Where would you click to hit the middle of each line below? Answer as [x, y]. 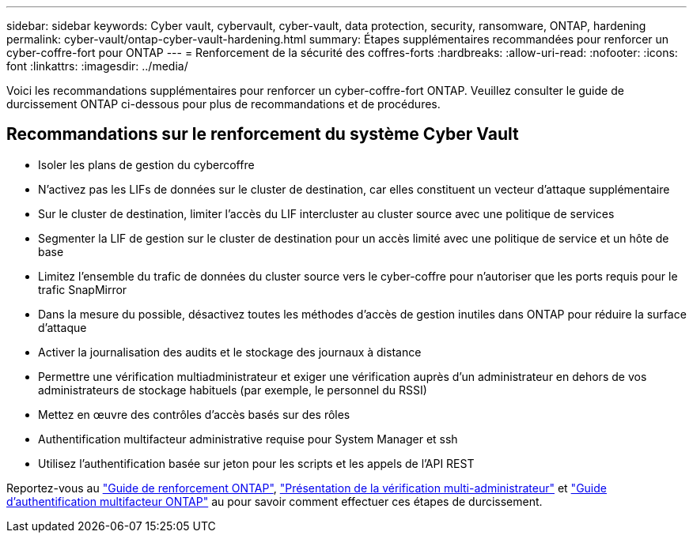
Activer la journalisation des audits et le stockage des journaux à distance [230, 352]
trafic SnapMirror [83, 289]
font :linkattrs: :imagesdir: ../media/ [97, 66]
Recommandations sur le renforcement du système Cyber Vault [263, 134]
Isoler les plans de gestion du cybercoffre [146, 164]
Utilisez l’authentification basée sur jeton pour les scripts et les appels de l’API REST [256, 463]
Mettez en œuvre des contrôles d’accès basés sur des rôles [194, 414]
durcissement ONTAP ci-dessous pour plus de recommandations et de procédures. [223, 104]
